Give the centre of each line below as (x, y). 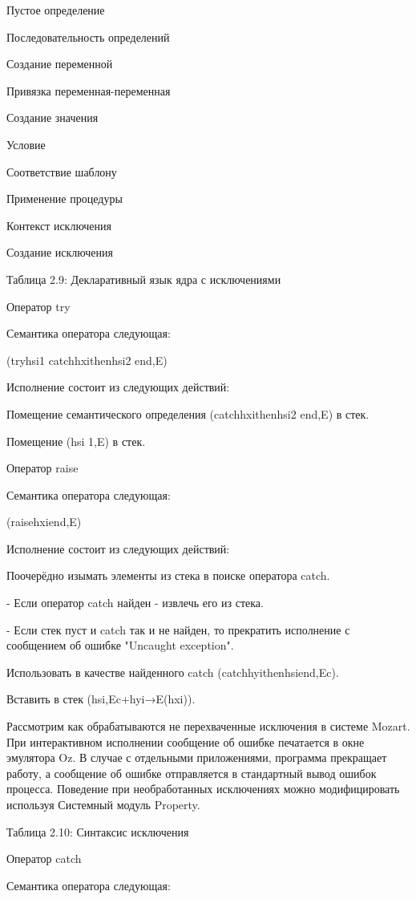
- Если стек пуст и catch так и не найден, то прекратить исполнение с (178, 629)
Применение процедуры (65, 198)
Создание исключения (60, 252)
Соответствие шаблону (62, 171)
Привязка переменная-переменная (89, 90)
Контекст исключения (59, 225)
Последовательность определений (88, 36)
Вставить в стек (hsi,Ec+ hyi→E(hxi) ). (101, 699)
